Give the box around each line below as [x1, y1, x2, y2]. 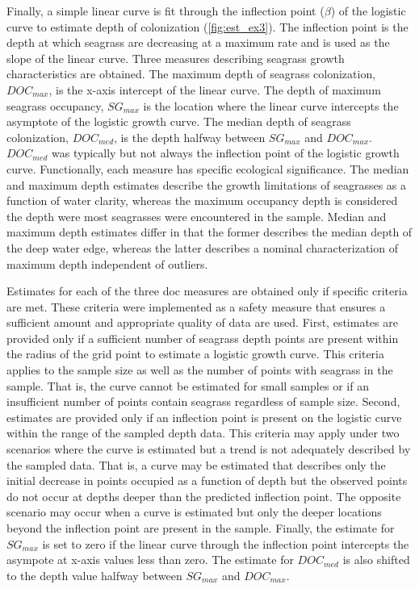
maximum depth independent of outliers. [6, 255, 208, 272]
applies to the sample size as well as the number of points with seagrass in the [6, 361, 393, 378]
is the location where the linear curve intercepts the [143, 97, 399, 114]
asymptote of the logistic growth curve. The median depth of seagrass [6, 113, 351, 130]
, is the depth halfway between [114, 128, 266, 145]
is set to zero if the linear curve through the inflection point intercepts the [42, 535, 409, 552]
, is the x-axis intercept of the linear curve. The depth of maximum [48, 81, 381, 98]
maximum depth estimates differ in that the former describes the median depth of [6, 223, 413, 240]
